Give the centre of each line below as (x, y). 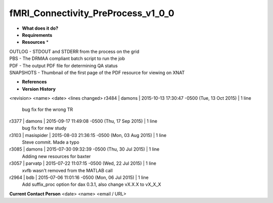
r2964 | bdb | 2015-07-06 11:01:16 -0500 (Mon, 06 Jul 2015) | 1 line (79, 177)
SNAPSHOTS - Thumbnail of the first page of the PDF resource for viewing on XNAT (97, 73)
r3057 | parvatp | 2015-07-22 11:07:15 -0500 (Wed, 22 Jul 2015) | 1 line (83, 163)
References (34, 82)
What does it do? (40, 28)
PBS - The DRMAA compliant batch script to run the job (67, 58)
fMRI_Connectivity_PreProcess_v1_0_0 (92, 13)
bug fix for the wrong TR (48, 110)
